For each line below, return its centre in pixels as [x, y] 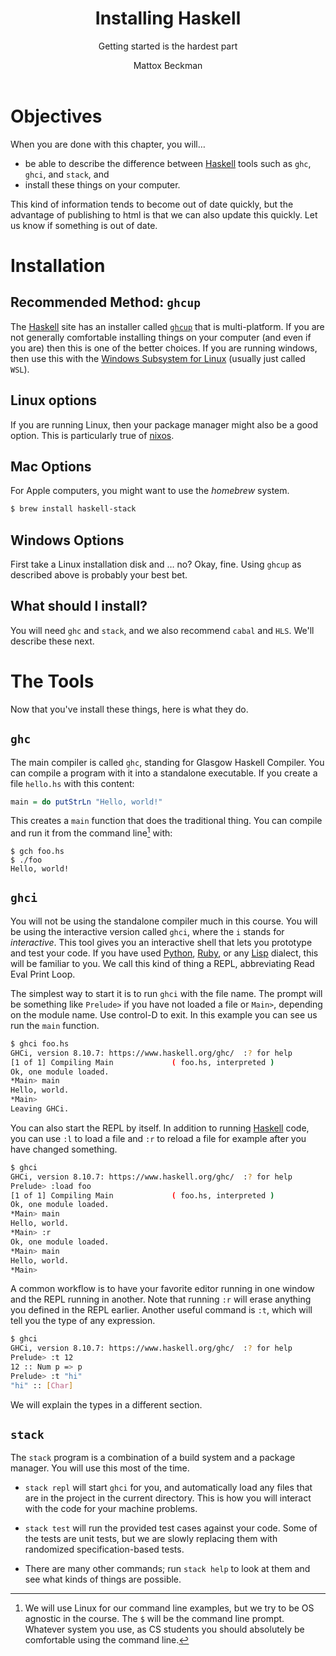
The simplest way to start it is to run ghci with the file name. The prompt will [166, 993]
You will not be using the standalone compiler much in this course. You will [164, 921]
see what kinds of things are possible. [103, 1579]
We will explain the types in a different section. [106, 1404]
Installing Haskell [168, 18]
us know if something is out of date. [84, 225]
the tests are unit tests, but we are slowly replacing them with [151, 1539]
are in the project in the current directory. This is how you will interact [168, 1498]
